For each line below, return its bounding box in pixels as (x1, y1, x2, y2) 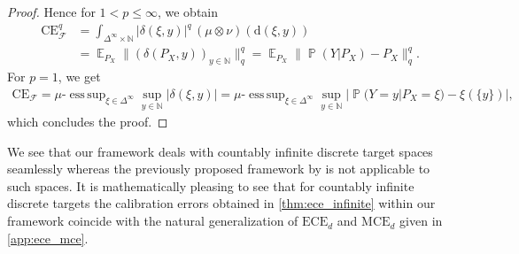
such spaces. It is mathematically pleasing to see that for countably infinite (7, 176, 414, 195)
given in (399, 212, 443, 230)
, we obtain (157, 3, 219, 20)
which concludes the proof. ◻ (7, 112, 168, 131)
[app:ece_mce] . (7, 228, 89, 247)
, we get (58, 67, 101, 86)
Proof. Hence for (7, 3, 96, 20)
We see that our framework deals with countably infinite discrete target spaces (7, 142, 433, 160)
